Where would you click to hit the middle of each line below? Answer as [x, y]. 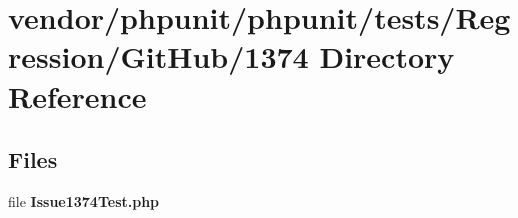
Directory [387, 56]
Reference [77, 95]
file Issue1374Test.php [84, 200]
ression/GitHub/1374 [158, 56]
